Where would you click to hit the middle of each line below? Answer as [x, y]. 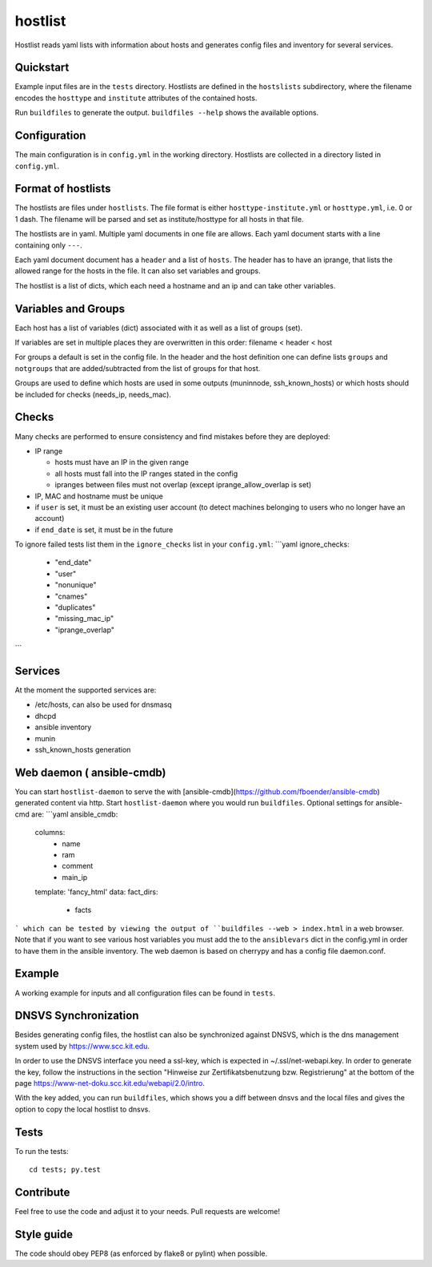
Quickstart [42, 68]
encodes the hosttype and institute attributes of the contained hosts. [136, 98]
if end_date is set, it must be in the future [104, 530]
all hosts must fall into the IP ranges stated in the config [146, 474]
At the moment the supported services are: [86, 690]
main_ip [75, 877]
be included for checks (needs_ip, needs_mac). [93, 394]
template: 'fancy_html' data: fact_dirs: [96, 892]
